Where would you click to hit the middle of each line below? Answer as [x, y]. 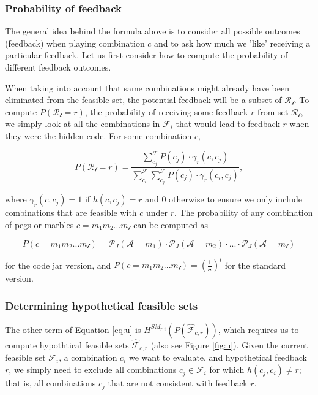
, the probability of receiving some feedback [166, 111]
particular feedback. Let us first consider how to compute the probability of [146, 55]
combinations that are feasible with [71, 213]
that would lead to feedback [228, 124]
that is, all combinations [50, 383]
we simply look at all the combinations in [83, 124]
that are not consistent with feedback [178, 383]
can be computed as [171, 224]
